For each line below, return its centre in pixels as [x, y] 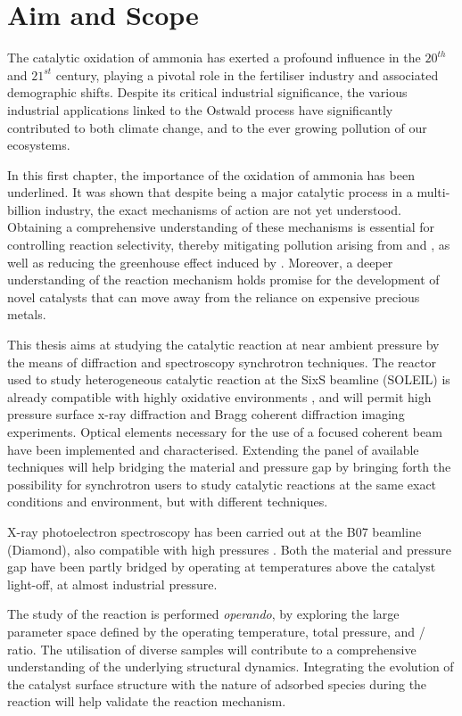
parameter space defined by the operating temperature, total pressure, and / [216, 631]
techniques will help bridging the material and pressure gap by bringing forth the [229, 467]
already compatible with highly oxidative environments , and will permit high [219, 396]
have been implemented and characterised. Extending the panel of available [213, 449]
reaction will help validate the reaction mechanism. [147, 701]
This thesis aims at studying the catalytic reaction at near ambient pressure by [223, 345]
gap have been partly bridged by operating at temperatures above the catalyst [222, 567]
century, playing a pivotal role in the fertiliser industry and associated [247, 74]
